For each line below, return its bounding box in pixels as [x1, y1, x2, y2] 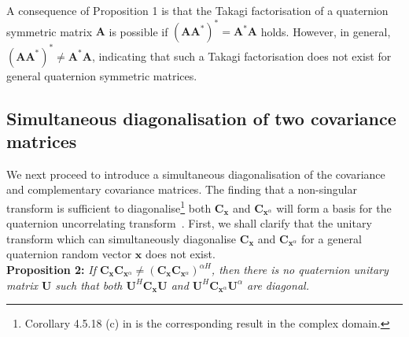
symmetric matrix [6, 23, 93, 39]
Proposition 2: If [6, 261, 96, 277]
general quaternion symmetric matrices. [6, 67, 197, 83]
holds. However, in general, [260, 23, 391, 39]
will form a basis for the [276, 199, 392, 216]
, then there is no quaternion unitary [211, 261, 389, 277]
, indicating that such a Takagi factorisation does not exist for [91, 47, 392, 64]
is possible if [109, 23, 168, 39]
